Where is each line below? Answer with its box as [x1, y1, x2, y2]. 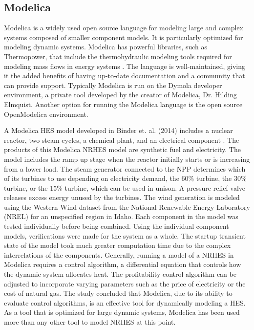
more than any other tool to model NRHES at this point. [4, 317, 176, 327]
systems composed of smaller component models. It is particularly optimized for [4, 32, 243, 42]
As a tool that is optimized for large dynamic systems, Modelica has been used [4, 307, 240, 317]
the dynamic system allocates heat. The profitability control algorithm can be [4, 269, 236, 279]
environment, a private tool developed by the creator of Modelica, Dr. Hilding [4, 89, 237, 100]
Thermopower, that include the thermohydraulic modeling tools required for [4, 51, 232, 61]
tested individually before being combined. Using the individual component [4, 221, 229, 231]
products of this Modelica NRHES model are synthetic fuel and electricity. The [4, 144, 241, 154]
